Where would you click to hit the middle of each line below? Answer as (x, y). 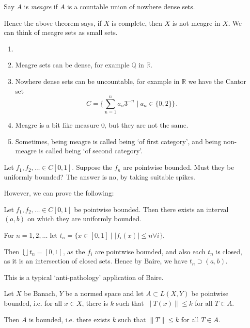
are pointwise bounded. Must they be (179, 167)
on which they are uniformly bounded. (84, 219)
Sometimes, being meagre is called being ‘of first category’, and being (118, 141)
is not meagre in (196, 23)
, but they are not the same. (146, 125)
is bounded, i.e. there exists (70, 319)
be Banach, (40, 293)
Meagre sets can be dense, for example (72, 65)
